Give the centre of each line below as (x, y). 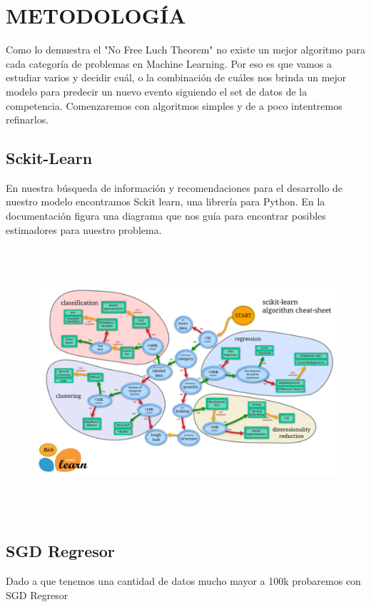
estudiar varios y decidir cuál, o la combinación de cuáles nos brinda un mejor (176, 77)
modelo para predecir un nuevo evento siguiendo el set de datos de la (157, 91)
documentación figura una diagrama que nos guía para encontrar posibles (166, 216)
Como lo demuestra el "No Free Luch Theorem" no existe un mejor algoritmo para (185, 50)
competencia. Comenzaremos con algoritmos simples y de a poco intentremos (174, 105)
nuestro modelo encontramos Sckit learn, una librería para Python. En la (166, 202)
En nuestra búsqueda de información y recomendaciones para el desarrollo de (174, 187)
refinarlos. (27, 119)
